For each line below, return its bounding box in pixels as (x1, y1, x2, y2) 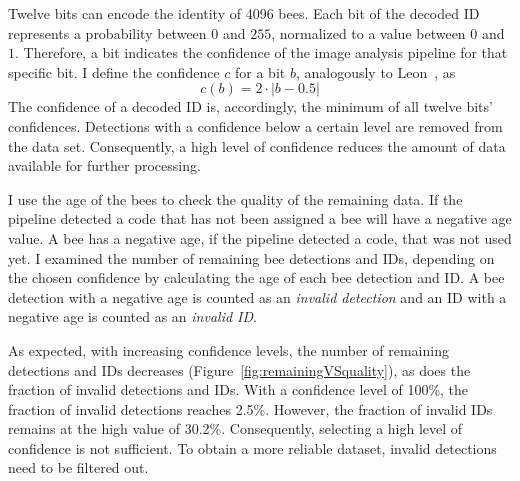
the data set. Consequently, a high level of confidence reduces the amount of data (8, 135, 506, 156)
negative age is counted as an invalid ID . (8, 306, 257, 327)
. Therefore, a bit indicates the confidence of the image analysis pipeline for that (15, 42, 508, 63)
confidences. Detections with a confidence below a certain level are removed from (8, 115, 503, 136)
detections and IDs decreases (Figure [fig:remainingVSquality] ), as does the (8, 359, 471, 380)
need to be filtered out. (8, 457, 149, 478)
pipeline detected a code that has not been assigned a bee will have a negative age (8, 208, 512, 229)
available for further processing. (8, 155, 201, 176)
